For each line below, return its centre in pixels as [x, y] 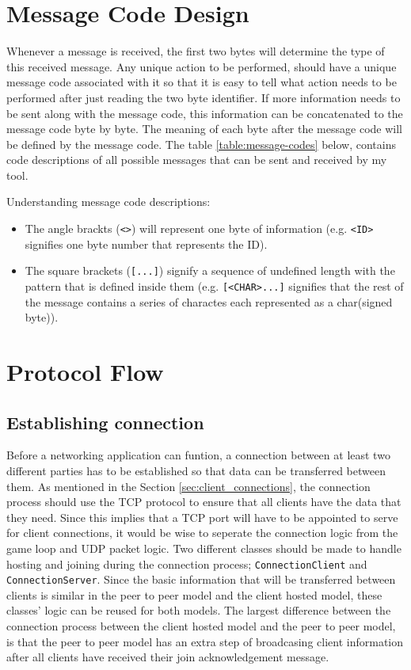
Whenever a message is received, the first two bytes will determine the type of [196, 51]
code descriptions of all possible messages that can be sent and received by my [197, 160]
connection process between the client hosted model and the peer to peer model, [201, 626]
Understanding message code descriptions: [108, 202]
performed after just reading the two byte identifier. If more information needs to [204, 97]
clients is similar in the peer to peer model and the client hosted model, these [194, 594]
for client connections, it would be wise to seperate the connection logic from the [202, 533]
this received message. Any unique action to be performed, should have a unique [202, 66]
